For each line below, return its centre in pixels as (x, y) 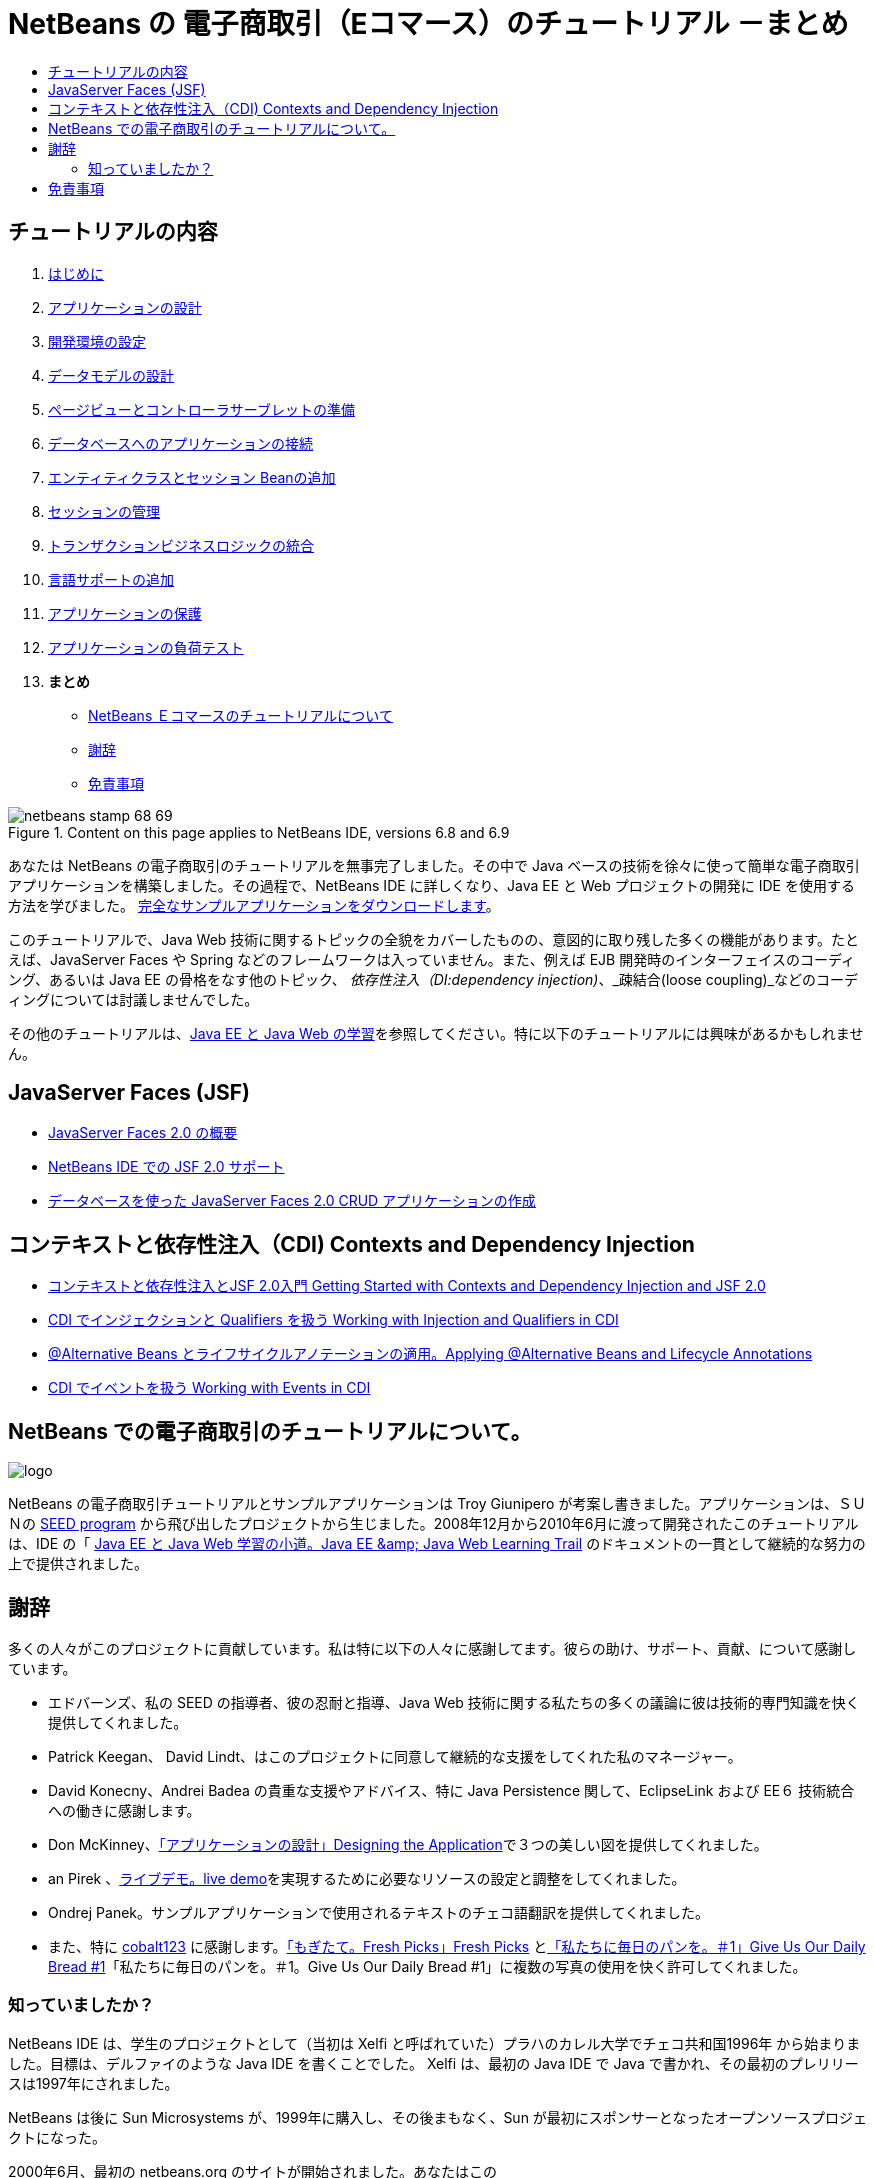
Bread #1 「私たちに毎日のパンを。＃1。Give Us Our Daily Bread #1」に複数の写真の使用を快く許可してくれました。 (427, 1966)
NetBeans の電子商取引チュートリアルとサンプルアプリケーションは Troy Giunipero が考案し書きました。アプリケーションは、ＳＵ (437, 1504)
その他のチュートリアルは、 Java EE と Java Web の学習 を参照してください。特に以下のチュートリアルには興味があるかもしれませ (436, 1033)
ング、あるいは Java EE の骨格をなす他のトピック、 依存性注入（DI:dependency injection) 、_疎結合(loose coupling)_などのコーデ (433, 979)
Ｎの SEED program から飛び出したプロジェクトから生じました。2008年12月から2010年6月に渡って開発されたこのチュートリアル (433, 1524)
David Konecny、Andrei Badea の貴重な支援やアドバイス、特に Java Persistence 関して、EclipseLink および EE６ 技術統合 (451, 1790)
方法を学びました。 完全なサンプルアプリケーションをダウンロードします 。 (254, 905)
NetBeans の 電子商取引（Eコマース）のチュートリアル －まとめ (428, 24)
